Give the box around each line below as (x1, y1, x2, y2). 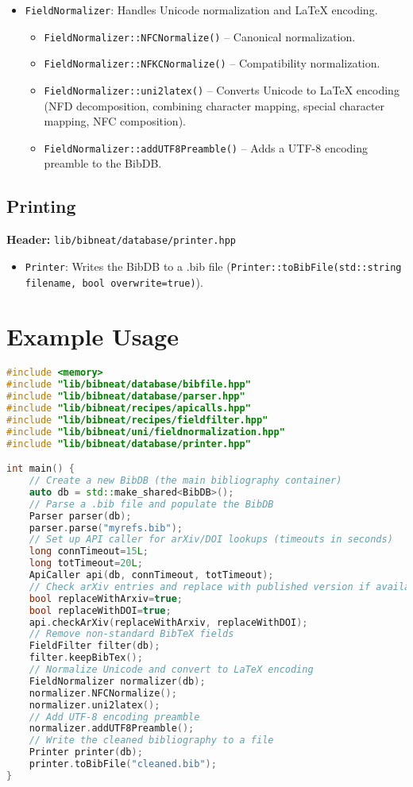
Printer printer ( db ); (29, 746, 143, 758)
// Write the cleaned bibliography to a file (29, 735, 274, 746)
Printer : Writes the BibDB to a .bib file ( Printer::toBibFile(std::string (25, 257, 402, 274)
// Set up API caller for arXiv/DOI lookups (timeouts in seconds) (29, 534, 393, 546)
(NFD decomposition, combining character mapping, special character (44, 97, 385, 114)
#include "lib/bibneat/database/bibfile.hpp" (6, 379, 251, 391)
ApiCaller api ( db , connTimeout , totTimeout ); (29, 569, 274, 581)
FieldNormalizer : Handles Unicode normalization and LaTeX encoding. (25, 2, 378, 17)
